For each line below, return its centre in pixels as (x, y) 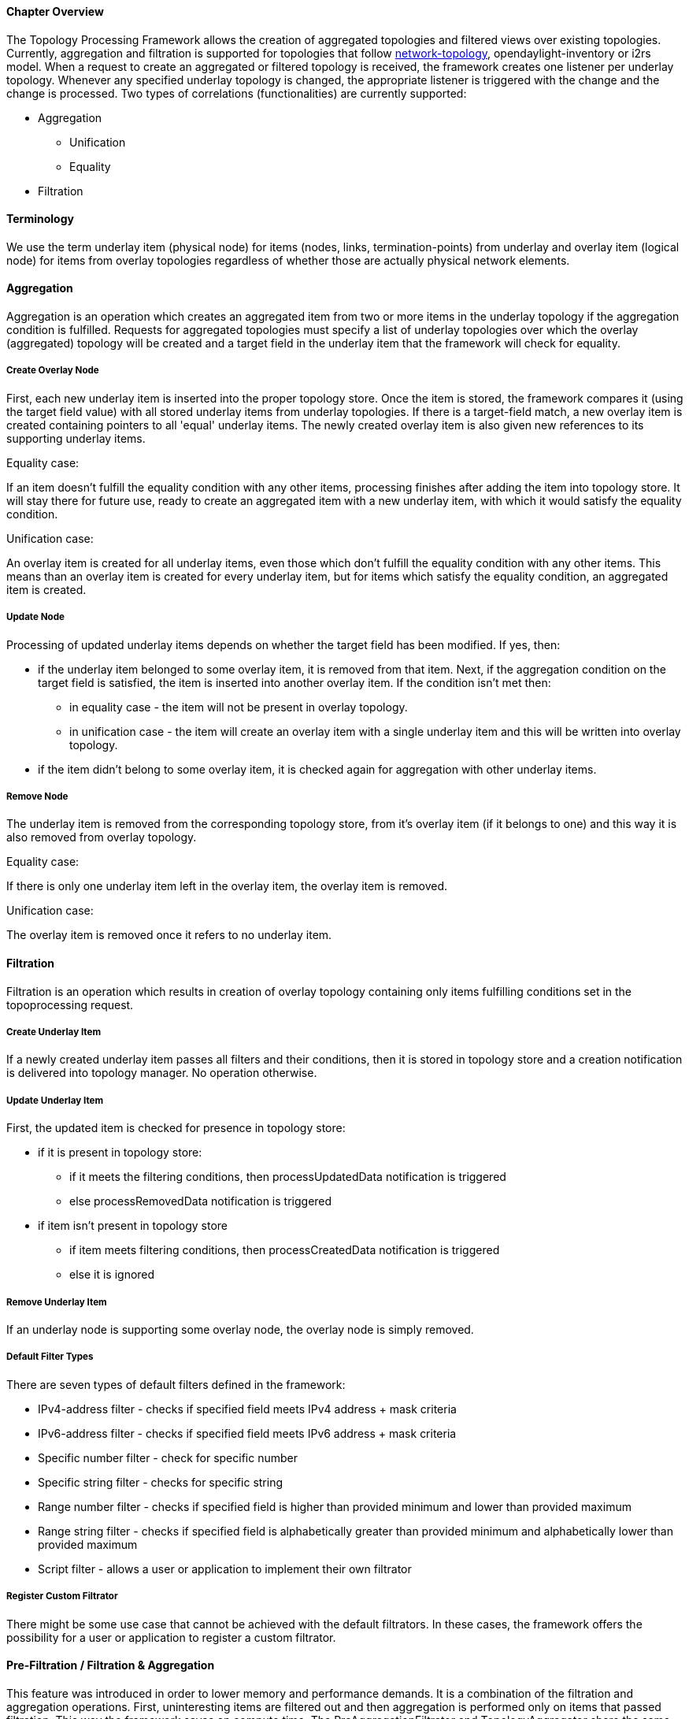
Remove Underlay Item (57, 1302)
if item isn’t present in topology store (133, 1226)
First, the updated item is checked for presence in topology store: (176, 1128)
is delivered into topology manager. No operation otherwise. (162, 1073)
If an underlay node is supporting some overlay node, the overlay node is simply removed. (240, 1329)
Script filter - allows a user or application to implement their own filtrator (225, 1569)
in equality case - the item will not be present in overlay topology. (239, 707)
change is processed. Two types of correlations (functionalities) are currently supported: (237, 93)
